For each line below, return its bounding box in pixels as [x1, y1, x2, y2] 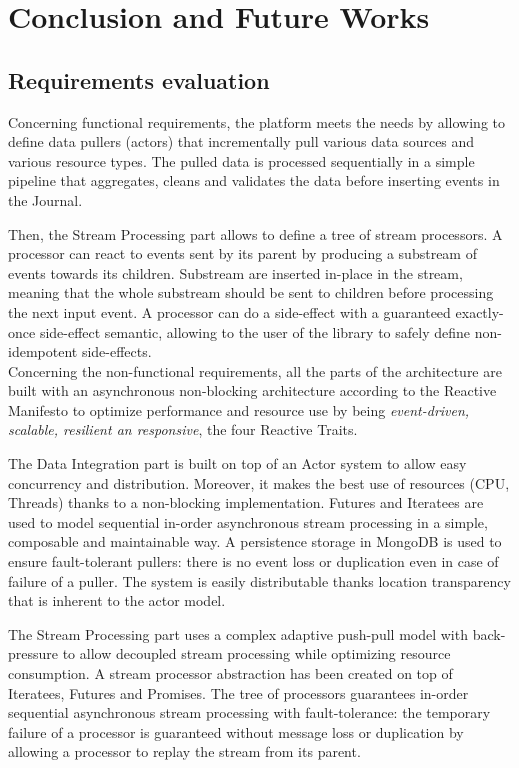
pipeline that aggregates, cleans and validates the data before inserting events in [8, 170, 500, 191]
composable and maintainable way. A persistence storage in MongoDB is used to [8, 531, 502, 552]
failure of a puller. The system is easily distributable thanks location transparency [8, 570, 511, 591]
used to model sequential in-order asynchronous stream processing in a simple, [8, 511, 488, 532]
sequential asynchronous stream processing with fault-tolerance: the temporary [8, 702, 491, 723]
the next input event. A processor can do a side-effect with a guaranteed [8, 301, 451, 322]
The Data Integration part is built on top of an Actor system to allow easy [8, 453, 467, 474]
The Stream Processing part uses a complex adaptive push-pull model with [8, 623, 468, 644]
